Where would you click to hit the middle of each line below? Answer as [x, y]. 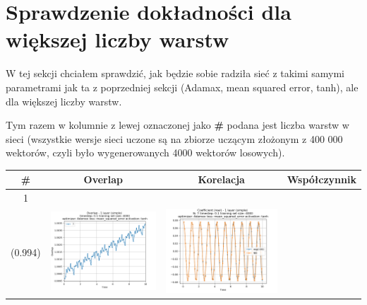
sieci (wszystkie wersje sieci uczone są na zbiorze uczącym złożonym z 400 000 [174, 138]
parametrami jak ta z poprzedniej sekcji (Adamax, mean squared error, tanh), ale [182, 87]
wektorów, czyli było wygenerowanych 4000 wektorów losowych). [145, 152]
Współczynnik [321, 179]
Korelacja [221, 179]
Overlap [103, 179]
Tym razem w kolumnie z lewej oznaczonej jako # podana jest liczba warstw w [178, 125]
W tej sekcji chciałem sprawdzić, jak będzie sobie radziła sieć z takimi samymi [175, 73]
